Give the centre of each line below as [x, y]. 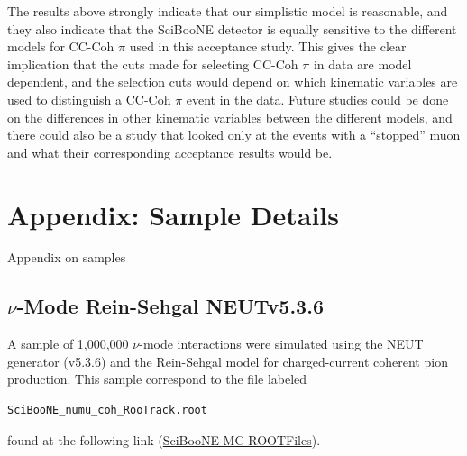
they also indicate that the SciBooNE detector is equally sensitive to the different [232, 28]
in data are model [362, 64]
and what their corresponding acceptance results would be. [170, 152]
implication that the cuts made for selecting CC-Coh [153, 64]
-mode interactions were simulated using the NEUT [281, 344]
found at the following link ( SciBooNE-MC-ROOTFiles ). [164, 439]
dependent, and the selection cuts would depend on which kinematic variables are [233, 82]
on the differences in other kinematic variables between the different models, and [230, 117]
